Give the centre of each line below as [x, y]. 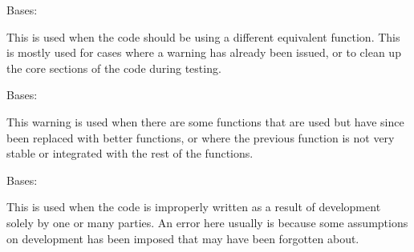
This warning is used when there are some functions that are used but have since [205, 121]
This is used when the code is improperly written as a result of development [194, 207]
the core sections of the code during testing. [114, 68]
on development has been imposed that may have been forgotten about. [183, 238]
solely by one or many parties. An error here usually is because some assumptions [207, 222]
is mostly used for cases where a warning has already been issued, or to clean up [204, 52]
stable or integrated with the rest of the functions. [130, 153]
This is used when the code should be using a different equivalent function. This [203, 36]
